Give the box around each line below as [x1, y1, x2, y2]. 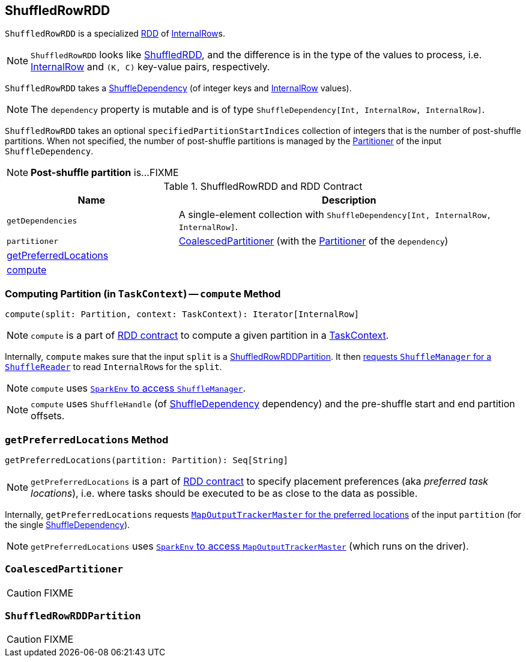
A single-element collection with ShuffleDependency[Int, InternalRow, [178, 208, 492, 221]
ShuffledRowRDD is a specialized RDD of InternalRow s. [5, 28, 225, 39]
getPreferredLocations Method [5, 433, 169, 446]
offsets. [31, 410, 65, 422]
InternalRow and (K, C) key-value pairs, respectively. [31, 61, 270, 73]
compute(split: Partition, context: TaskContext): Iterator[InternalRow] [5, 309, 360, 320]
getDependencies [7, 216, 77, 225]
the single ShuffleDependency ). [5, 519, 130, 530]
